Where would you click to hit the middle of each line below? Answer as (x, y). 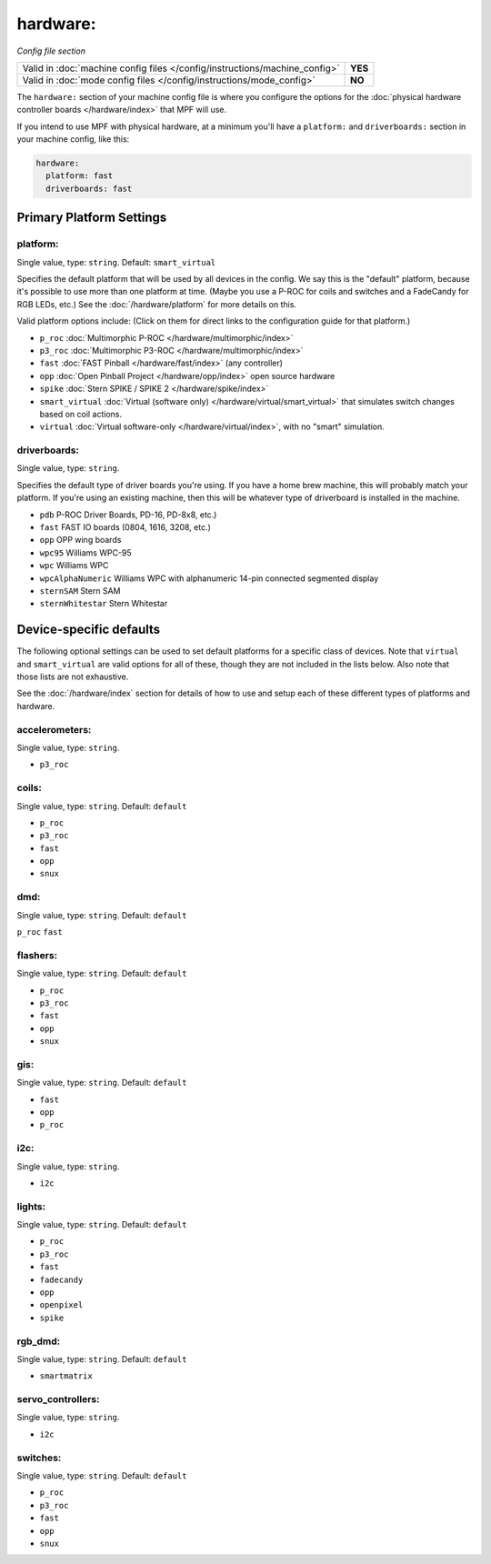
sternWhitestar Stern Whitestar (104, 604)
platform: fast (80, 176)
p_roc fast (40, 932)
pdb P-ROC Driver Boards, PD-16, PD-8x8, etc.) (128, 515)
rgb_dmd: (39, 1341)
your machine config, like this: (73, 139)
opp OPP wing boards (80, 540)
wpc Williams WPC (74, 566)
